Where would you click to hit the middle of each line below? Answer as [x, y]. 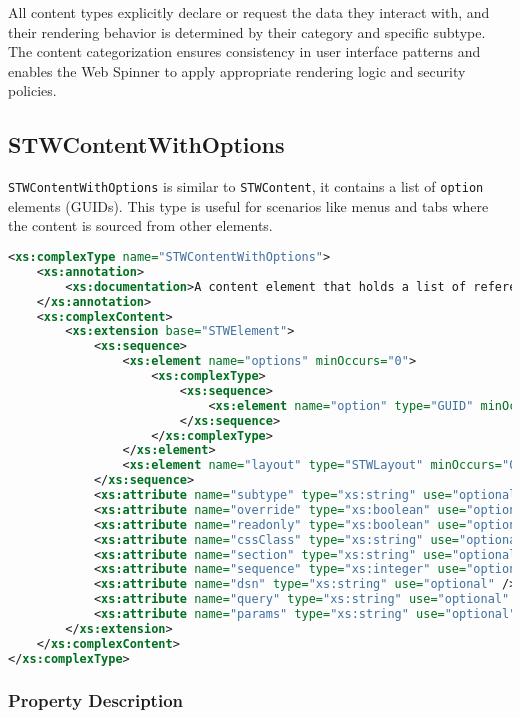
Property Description [96, 700]
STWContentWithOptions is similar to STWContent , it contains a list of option [246, 186]
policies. [32, 90]
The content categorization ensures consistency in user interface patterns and [244, 51]
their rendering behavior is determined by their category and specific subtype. [247, 31]
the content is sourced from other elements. [140, 225]
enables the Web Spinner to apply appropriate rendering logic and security [237, 70]
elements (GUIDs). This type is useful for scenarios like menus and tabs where [248, 205]
